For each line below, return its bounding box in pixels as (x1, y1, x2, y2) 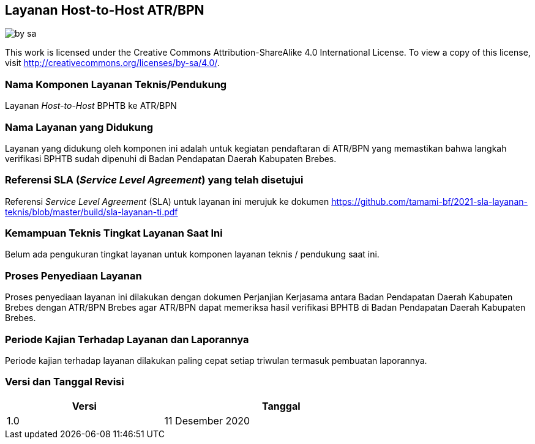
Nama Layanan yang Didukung (5, 120, 154, 133)
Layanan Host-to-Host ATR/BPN (5, 2, 204, 18)
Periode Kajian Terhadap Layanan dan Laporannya (5, 333, 249, 346)
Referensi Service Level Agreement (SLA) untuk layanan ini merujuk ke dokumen (5, 196, 329, 207)
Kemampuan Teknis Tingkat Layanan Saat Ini (5, 227, 223, 240)
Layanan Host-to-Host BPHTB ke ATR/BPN (5, 100, 177, 111)
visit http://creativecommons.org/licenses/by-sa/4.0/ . (5, 57, 220, 68)
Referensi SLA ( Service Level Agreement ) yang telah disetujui (5, 174, 304, 187)
